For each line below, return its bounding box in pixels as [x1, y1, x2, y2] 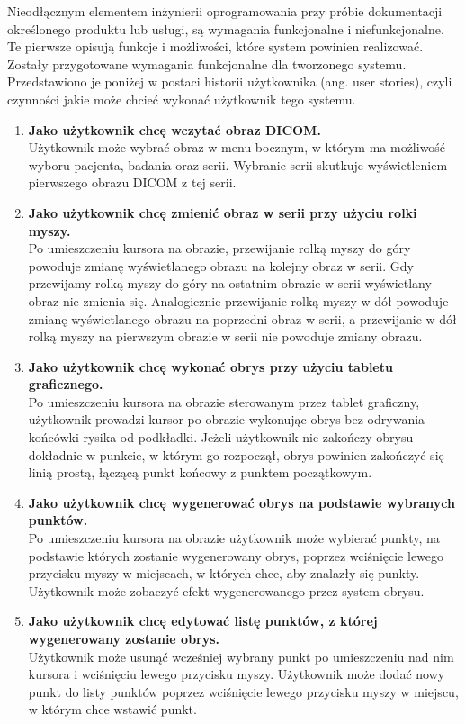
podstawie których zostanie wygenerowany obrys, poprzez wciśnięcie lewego [28, 546, 444, 565]
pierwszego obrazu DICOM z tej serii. [28, 173, 237, 192]
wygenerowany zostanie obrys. [28, 629, 220, 647]
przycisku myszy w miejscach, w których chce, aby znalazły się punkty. [28, 564, 420, 583]
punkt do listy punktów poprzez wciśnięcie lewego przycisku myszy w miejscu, [28, 682, 459, 701]
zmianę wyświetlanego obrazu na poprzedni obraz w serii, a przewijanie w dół [28, 309, 457, 328]
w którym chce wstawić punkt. [28, 700, 197, 719]
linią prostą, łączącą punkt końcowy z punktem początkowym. [28, 463, 372, 482]
